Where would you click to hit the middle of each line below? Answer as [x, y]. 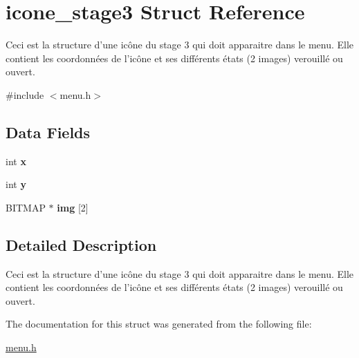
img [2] [73, 207]
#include [25, 94]
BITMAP [26, 207]
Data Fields [48, 132]
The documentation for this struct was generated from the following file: [159, 324]
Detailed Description [81, 244]
